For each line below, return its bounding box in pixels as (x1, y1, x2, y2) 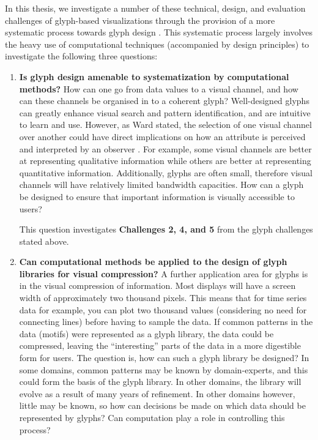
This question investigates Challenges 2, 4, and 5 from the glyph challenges (19, 223, 313, 236)
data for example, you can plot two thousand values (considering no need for (19, 303, 307, 316)
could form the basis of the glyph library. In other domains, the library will (19, 375, 301, 388)
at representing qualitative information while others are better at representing (19, 154, 311, 167)
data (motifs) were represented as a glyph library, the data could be (19, 327, 274, 340)
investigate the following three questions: (5, 50, 158, 62)
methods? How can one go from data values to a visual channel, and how (19, 82, 298, 95)
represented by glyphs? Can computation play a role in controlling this (19, 411, 285, 423)
